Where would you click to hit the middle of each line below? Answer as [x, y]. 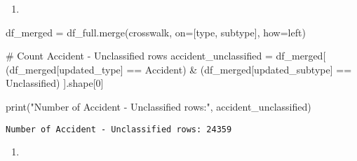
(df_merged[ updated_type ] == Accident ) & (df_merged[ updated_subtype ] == [179, 69]
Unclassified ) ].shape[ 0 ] [55, 83]
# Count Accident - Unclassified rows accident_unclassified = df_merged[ [166, 56]
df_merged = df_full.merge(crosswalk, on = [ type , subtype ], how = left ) [156, 32]
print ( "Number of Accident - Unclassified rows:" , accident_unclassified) [159, 106]
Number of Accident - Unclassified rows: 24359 [119, 129]
